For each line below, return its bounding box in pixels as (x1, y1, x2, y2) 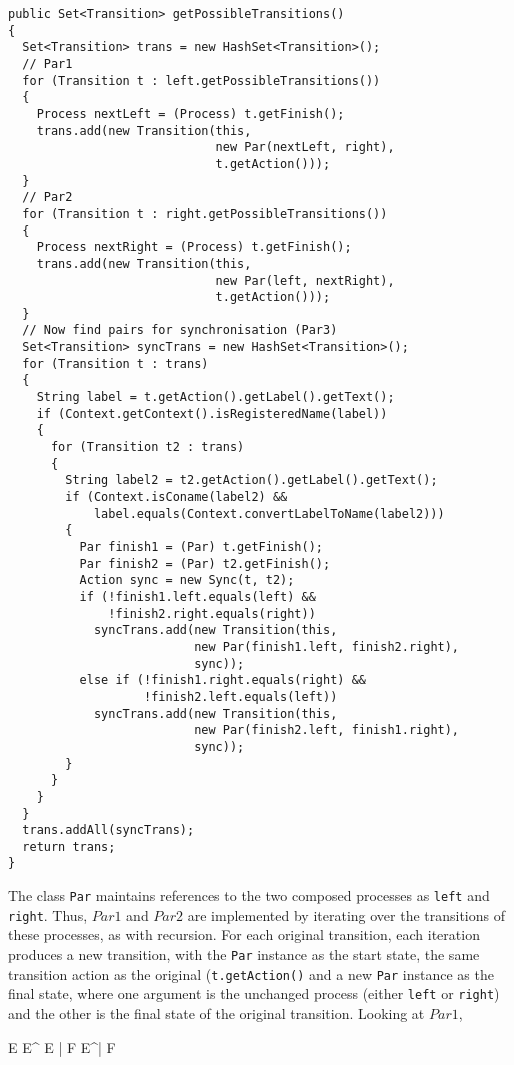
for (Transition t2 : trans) (50, 440, 245, 455)
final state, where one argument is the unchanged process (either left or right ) (8, 983, 500, 1004)
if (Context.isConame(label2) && (65, 490, 288, 505)
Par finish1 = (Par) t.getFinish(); (79, 540, 323, 554)
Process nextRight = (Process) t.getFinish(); (36, 240, 352, 255)
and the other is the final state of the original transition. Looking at (8, 1003, 425, 1023)
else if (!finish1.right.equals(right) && (79, 673, 366, 688)
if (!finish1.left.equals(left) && (79, 589, 316, 604)
